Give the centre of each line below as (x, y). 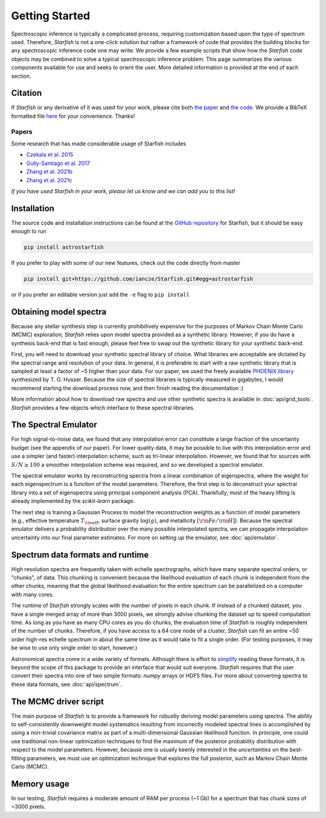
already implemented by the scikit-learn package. (73, 501)
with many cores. (33, 594)
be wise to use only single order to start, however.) (74, 648)
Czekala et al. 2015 (50, 155)
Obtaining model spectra (59, 312)
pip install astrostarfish (64, 247)
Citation (27, 93)
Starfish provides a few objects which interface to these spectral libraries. (103, 407)
